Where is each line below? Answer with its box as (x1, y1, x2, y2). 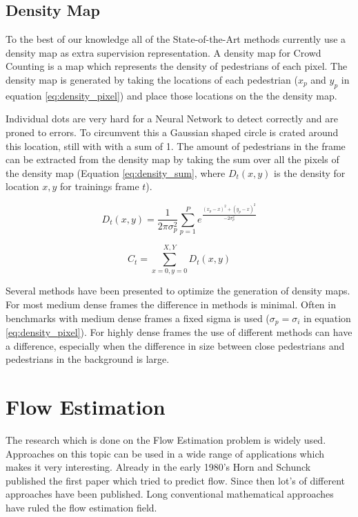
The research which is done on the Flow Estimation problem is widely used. (6, 432, 326, 446)
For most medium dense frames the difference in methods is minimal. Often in (6, 297, 336, 311)
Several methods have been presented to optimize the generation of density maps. (6, 283, 350, 298)
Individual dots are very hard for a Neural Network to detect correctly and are (6, 111, 338, 126)
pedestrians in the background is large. (6, 352, 170, 366)
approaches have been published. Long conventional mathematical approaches (6, 487, 334, 501)
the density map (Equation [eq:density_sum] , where (6, 165, 226, 180)
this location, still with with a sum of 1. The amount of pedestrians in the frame (6, 138, 346, 153)
